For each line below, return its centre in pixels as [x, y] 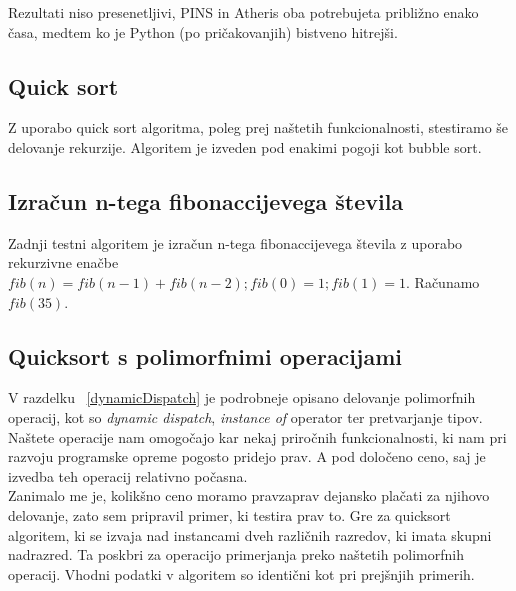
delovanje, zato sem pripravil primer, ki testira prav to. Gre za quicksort [229, 514]
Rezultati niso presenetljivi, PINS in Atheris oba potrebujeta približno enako [243, 12]
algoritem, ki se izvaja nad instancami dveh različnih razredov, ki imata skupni [250, 534]
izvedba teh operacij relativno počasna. [128, 475]
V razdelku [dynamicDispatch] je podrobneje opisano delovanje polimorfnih [242, 397]
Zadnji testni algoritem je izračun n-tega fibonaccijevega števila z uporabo [235, 242]
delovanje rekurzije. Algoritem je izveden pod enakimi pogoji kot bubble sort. [245, 146]
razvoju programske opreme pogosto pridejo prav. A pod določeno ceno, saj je [247, 456]
